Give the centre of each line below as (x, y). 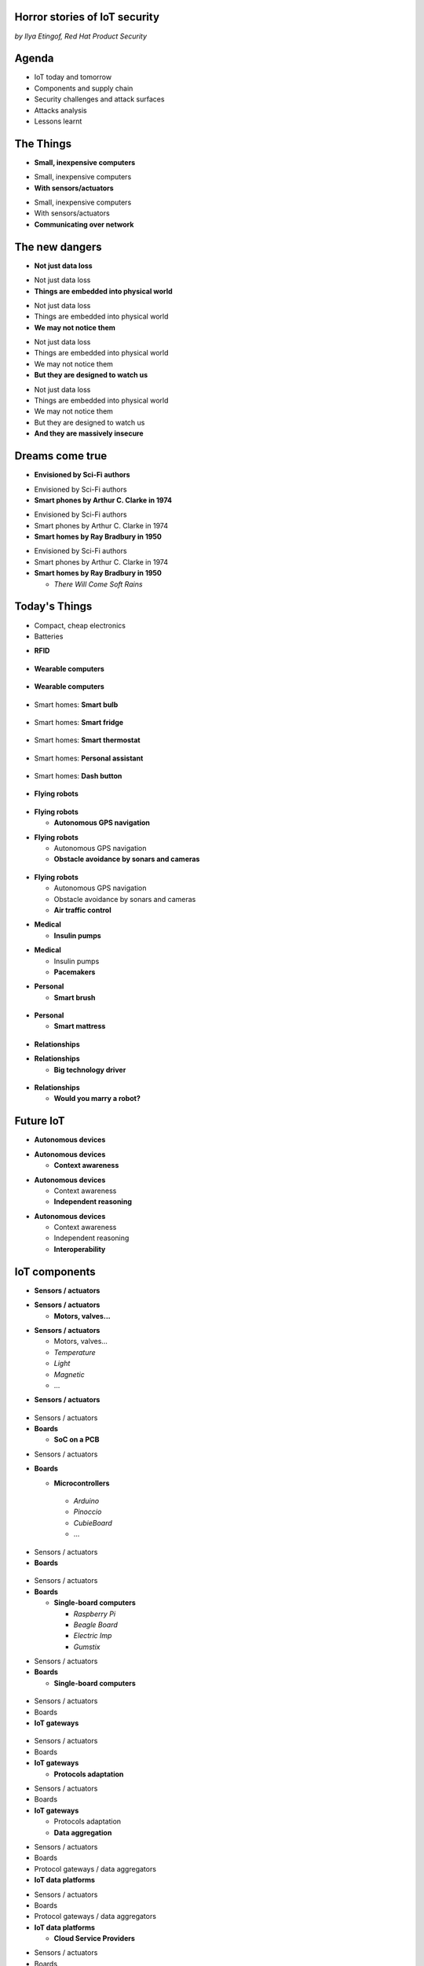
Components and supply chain (84, 88)
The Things (43, 144)
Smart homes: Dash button (78, 776)
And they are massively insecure (89, 433)
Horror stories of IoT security (87, 17)
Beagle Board (95, 1625)
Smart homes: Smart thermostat (87, 740)
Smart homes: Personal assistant (89, 758)
